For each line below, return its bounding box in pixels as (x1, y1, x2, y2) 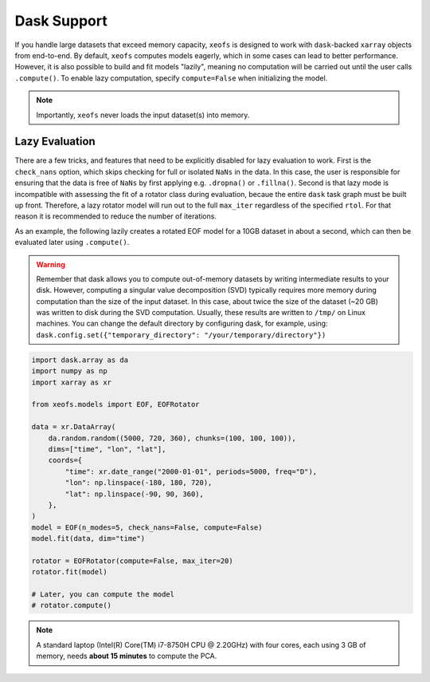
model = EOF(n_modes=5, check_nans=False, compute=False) (31, 522, 263, 532)
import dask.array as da (31, 355, 129, 365)
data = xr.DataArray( (31, 423, 116, 432)
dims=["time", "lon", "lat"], (48, 444, 166, 454)
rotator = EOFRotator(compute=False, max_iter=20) (31, 556, 234, 566)
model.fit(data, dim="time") (31, 534, 146, 543)
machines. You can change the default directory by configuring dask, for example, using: (36, 319, 328, 329)
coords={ (48, 455, 83, 465)
